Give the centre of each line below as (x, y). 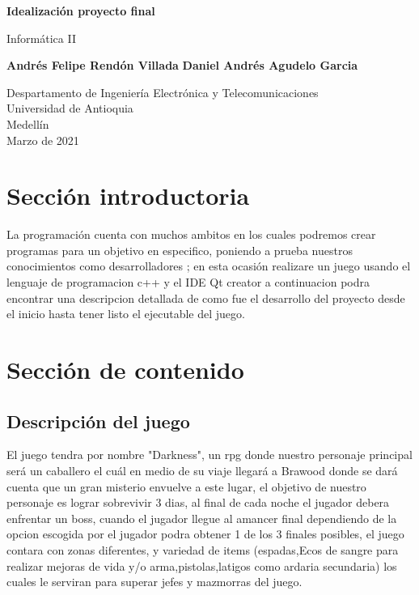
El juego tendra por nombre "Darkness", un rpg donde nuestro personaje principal (209, 455)
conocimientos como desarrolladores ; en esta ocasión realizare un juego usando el (209, 266)
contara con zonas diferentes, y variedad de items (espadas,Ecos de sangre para (203, 549)
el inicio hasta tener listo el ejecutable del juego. (126, 314)
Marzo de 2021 (43, 140)
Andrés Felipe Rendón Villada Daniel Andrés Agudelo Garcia (182, 65)
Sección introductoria (128, 195)
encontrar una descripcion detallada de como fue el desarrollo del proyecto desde (206, 297)
